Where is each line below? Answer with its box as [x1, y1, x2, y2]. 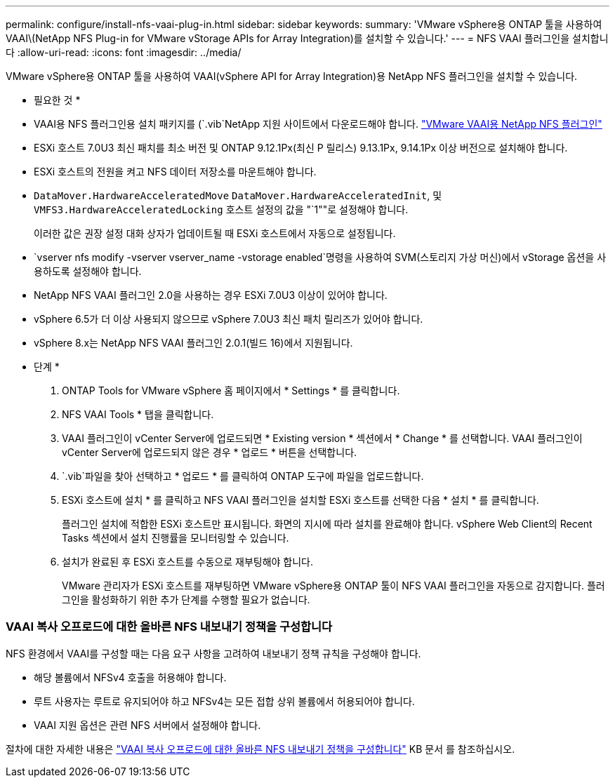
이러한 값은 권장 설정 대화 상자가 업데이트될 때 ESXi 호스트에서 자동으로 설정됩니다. [34, 227, 396, 239]
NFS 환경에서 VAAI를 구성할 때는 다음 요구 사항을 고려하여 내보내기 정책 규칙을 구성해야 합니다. [6, 647, 421, 660]
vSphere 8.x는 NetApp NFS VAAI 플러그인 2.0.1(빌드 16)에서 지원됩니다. [34, 337, 353, 349]
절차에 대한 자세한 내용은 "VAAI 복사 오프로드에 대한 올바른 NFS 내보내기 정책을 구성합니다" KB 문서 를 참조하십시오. [6, 742, 515, 755]
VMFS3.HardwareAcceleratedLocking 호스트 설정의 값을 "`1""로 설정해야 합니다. [34, 203, 409, 215]
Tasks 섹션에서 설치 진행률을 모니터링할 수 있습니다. [62, 532, 289, 544]
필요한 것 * [34, 94, 81, 106]
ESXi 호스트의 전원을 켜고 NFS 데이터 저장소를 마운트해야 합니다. [34, 166, 317, 178]
